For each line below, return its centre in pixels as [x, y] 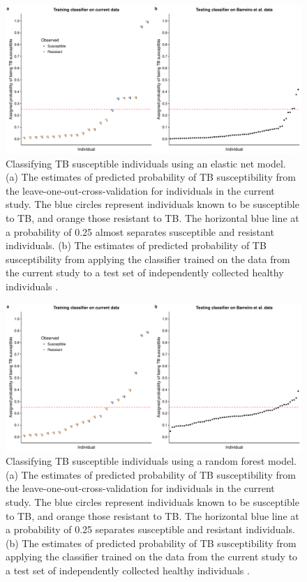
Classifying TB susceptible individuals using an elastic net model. [146, 163]
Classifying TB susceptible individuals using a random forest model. [151, 461]
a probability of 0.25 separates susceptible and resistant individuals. [150, 529]
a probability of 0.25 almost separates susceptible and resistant [140, 231]
